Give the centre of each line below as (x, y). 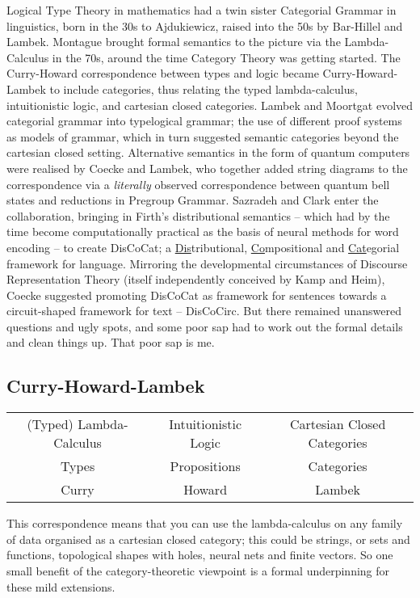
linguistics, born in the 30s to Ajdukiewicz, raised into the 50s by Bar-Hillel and (205, 25)
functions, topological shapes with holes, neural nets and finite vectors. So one (200, 555)
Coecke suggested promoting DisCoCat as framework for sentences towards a (197, 295)
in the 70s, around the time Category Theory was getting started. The (226, 57)
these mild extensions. (61, 586)
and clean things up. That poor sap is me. (111, 342)
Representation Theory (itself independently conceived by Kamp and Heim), (196, 279)
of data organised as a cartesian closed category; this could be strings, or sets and (208, 539)
